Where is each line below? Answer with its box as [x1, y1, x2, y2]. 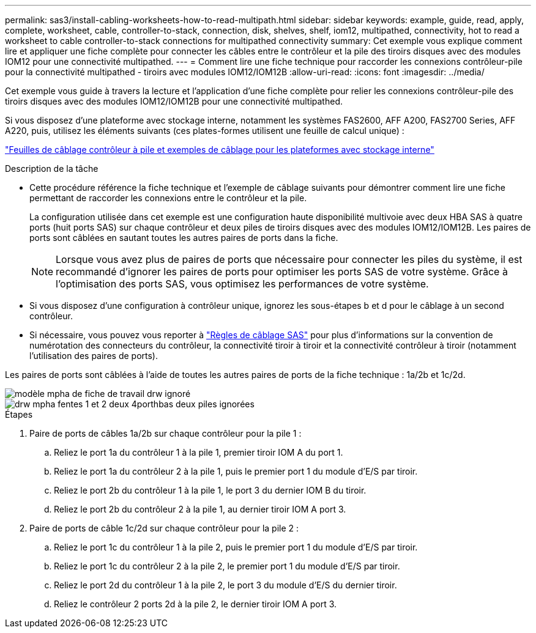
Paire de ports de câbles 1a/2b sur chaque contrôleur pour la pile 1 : [29, 428, 302, 439]
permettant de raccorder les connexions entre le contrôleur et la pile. [29, 193, 307, 203]
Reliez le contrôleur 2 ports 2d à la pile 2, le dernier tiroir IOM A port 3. [54, 599, 337, 609]
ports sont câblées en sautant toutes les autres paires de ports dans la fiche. [29, 232, 338, 243]
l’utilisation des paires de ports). [29, 350, 158, 361]
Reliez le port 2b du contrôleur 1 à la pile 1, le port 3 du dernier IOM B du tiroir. [54, 485, 367, 495]
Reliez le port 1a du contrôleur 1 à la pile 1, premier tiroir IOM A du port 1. [54, 447, 343, 457]
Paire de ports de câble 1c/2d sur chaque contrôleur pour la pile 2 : [29, 523, 299, 533]
